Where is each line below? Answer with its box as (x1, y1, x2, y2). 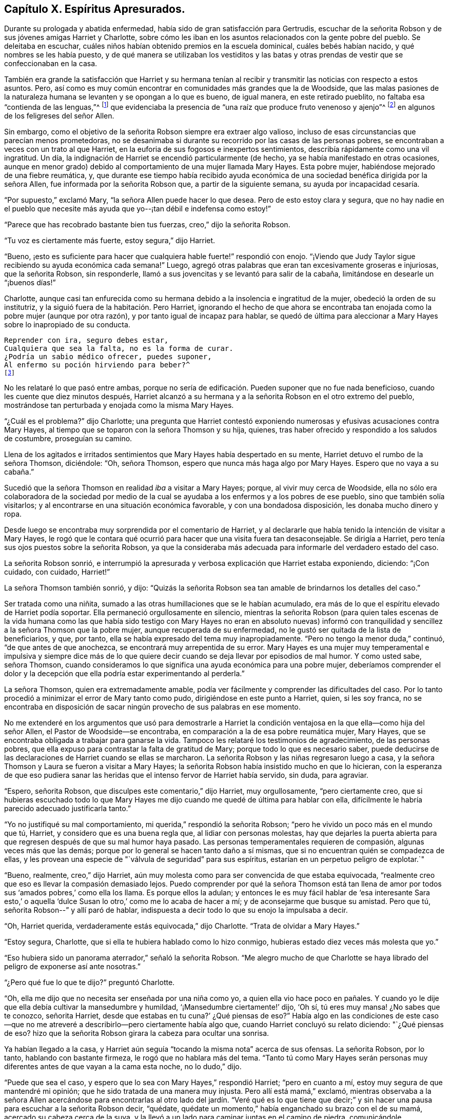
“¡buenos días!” (4, 278, 56, 287)
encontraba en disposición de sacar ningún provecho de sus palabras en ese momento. (4, 702, 301, 712)
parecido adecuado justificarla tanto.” (4, 804, 131, 813)
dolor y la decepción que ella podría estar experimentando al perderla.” (4, 669, 245, 678)
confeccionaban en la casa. (4, 59, 97, 68)
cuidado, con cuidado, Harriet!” (4, 567, 110, 577)
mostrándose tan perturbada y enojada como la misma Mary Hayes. (4, 401, 234, 410)
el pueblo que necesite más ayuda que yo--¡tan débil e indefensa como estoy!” (4, 204, 271, 213)
